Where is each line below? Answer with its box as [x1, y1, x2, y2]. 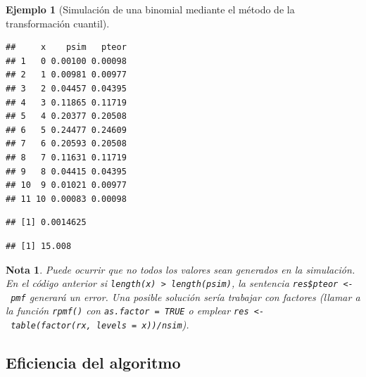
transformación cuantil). [6, 15, 110, 30]
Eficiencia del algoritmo [6, 352, 181, 373]
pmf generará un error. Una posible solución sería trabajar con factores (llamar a [11, 289, 360, 304]
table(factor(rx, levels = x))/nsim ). [11, 317, 189, 332]
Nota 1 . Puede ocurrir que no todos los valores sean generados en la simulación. [6, 262, 355, 276]
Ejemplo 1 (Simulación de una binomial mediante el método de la [6, 2, 295, 16]
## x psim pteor [6, 42, 127, 53]
